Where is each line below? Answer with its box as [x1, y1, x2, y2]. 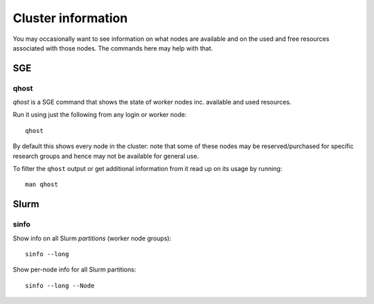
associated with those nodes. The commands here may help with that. [12, 44, 213, 52]
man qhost [25, 181, 58, 188]
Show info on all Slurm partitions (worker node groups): [12, 234, 172, 242]
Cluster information [12, 10, 128, 26]
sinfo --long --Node [25, 281, 95, 289]
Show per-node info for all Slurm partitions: [12, 265, 136, 274]
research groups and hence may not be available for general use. [12, 152, 199, 160]
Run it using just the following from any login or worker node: [12, 111, 187, 119]
